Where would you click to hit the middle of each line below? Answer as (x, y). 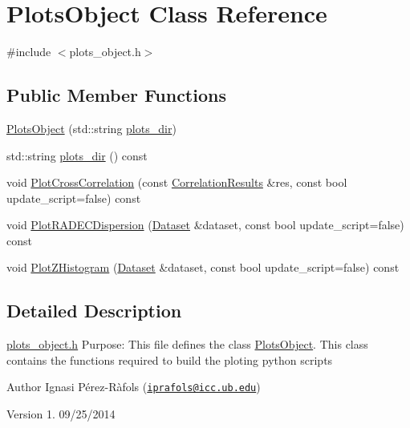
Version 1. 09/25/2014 (61, 414)
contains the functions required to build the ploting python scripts (170, 359)
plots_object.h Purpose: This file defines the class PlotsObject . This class (187, 344)
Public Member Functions (116, 95)
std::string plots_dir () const (77, 155)
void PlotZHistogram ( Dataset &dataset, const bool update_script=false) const (203, 267)
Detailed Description (94, 311)
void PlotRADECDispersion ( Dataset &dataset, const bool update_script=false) (205, 225)
